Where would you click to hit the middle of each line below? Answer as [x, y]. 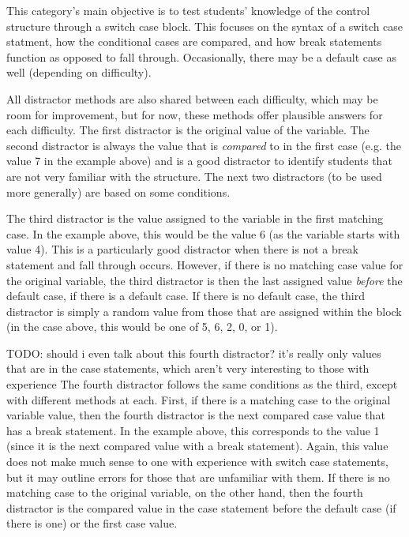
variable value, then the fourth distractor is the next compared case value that [196, 415]
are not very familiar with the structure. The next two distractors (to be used [194, 176]
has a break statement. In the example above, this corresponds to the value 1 [193, 430]
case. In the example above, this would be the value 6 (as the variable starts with [203, 233]
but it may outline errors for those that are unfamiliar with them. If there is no [198, 477]
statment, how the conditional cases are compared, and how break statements [194, 41]
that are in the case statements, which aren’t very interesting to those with [188, 368]
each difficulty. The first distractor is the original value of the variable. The [188, 130]
